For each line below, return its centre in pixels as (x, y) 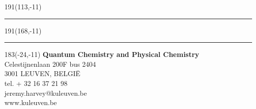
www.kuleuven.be (31, 102)
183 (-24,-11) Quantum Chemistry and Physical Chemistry (102, 54)
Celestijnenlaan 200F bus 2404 (50, 64)
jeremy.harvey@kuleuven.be (46, 93)
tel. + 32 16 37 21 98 (36, 83)
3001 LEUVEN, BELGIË (43, 73)
